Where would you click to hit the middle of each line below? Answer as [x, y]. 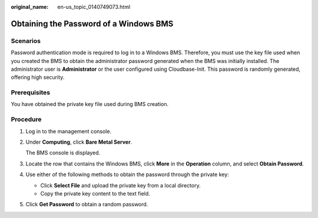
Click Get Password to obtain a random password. [87, 204]
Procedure [26, 120]
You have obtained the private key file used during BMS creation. [90, 104]
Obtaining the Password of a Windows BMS [92, 24]
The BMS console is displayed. [63, 153]
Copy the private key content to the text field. [95, 193]
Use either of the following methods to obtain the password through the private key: [127, 174]
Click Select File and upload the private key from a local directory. [120, 185]
